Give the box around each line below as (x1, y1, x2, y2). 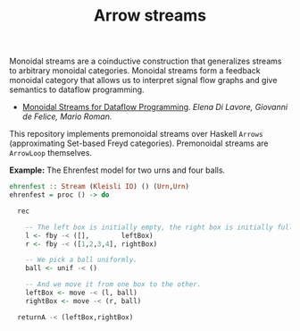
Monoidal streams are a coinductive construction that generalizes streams (9, 55, 282, 67)
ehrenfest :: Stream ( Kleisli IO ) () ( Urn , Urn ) (9, 182, 190, 191)
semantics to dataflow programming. (9, 84, 145, 95)
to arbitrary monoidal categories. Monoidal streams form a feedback (9, 65, 261, 76)
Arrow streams (93, 5, 207, 26)
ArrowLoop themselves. (9, 148, 92, 158)
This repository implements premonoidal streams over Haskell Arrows (9, 129, 263, 140)
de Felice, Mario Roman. (21, 111, 112, 122)
